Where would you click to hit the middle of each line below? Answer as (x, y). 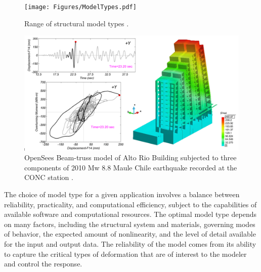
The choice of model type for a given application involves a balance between (122, 194)
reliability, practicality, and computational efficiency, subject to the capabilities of (130, 204)
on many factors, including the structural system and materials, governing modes (130, 224)
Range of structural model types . (77, 23)
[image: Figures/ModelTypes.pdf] (80, 7)
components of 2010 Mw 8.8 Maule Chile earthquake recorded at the (131, 167)
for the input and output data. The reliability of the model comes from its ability (130, 243)
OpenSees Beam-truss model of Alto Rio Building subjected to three (130, 157)
